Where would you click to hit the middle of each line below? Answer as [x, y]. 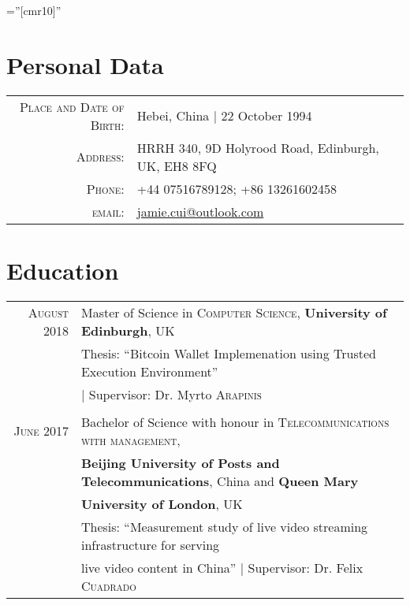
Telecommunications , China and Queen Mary [220, 481]
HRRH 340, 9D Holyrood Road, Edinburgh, [258, 147]
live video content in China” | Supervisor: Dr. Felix [222, 567]
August [48, 312]
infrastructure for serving [150, 544]
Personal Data [85, 64]
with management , [130, 440]
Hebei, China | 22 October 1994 [224, 116]
